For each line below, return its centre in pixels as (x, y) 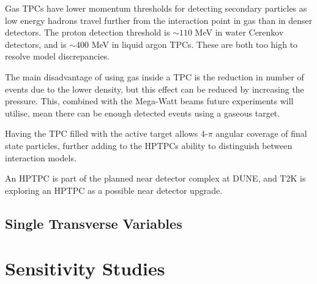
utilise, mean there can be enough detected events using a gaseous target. (143, 113)
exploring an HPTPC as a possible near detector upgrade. (114, 190)
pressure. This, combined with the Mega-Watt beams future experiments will (149, 101)
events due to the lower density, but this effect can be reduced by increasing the (155, 89)
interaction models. (41, 157)
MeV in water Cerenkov (239, 32)
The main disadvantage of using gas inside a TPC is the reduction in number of (155, 76)
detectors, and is (36, 44)
